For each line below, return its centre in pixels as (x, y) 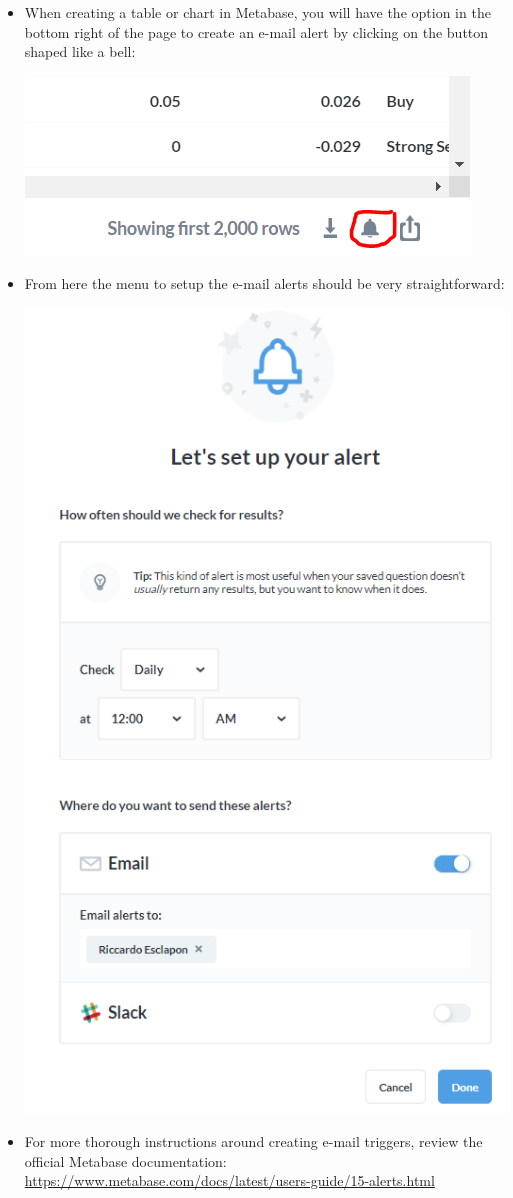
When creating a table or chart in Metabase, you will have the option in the (257, 12)
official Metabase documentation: (125, 1160)
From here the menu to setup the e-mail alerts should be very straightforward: (264, 283)
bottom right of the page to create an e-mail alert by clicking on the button (256, 31)
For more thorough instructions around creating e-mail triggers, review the (253, 1141)
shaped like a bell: (80, 51)
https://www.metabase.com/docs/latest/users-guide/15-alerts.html (229, 1180)
